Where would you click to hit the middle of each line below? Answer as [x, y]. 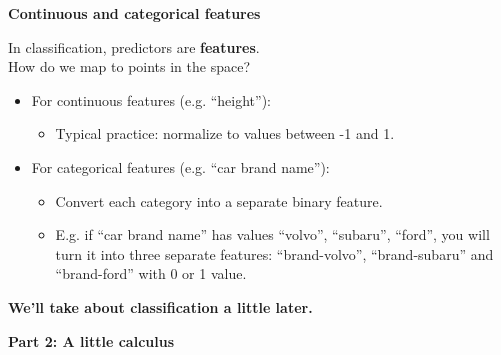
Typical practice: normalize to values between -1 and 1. [225, 133]
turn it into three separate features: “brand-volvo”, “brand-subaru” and [274, 253]
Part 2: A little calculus [91, 340]
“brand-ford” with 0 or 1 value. [151, 273]
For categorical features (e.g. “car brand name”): [180, 166]
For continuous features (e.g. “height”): [151, 99]
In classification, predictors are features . [134, 46]
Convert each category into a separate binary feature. [219, 200]
